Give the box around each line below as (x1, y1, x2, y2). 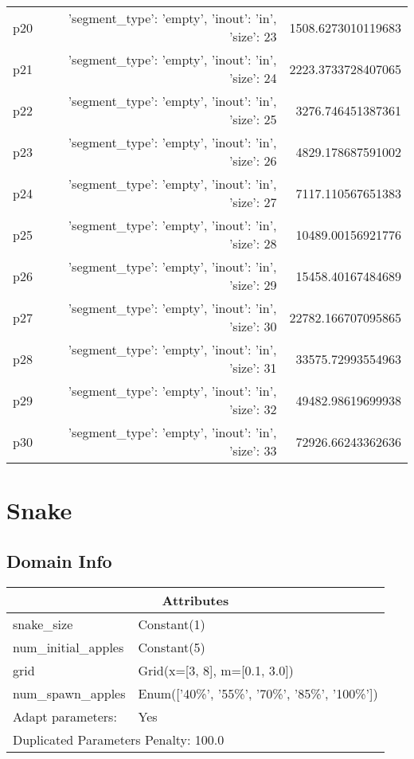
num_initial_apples (13, 637, 124, 656)
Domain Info (6, 548, 112, 573)
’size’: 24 (228, 68, 277, 87)
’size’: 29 (228, 276, 277, 294)
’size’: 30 (228, 317, 277, 335)
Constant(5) (138, 637, 205, 656)
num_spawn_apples (13, 683, 126, 702)
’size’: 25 (228, 110, 277, 128)
